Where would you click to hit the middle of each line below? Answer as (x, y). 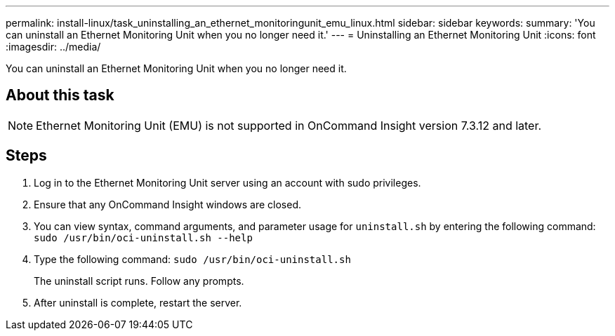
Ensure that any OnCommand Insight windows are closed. (167, 204)
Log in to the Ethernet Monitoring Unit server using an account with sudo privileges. (227, 182)
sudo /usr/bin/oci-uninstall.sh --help (143, 237)
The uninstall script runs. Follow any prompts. (139, 281)
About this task (60, 95)
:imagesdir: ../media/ (53, 47)
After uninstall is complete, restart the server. (138, 302)
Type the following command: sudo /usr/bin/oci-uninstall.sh (192, 259)
